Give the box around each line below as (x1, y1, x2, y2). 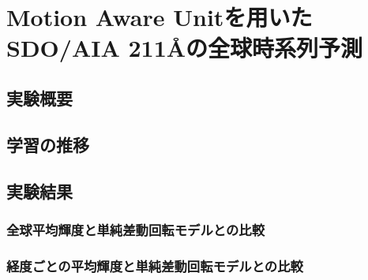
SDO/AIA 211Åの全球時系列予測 (6, 32, 363, 64)
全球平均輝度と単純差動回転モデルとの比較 (6, 219, 265, 239)
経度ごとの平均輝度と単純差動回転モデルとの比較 (6, 256, 303, 275)
